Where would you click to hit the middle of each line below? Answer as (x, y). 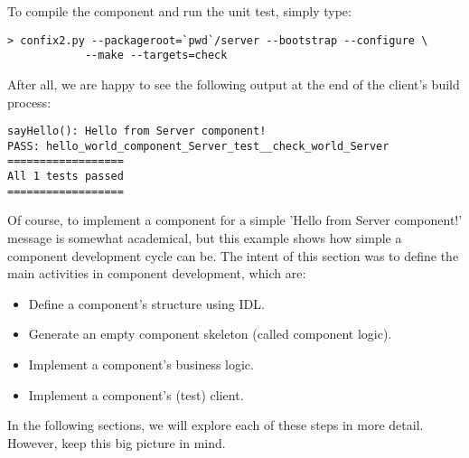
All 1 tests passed (66, 177)
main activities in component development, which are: (157, 273)
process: (29, 102)
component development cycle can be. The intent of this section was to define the (233, 255)
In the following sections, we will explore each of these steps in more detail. (216, 425)
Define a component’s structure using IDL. (146, 303)
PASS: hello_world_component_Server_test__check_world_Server (198, 146)
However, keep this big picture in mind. (117, 442)
